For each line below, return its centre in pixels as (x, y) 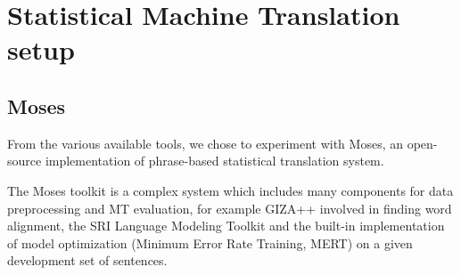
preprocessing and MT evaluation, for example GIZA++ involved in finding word (230, 208)
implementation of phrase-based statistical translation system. (214, 161)
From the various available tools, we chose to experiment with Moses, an (205, 143)
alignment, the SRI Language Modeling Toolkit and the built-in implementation (226, 226)
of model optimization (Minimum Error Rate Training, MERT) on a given (210, 243)
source (25, 161)
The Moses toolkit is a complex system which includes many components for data (230, 190)
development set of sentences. (87, 260)
